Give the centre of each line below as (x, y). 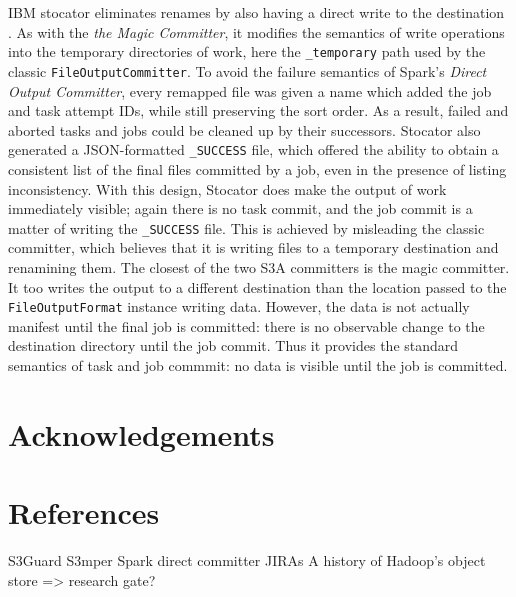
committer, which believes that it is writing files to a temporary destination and (253, 247)
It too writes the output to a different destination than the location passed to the (257, 286)
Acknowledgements (141, 433)
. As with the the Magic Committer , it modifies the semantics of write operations (256, 31)
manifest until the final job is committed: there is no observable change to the (246, 325)
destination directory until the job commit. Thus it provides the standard (233, 345)
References (84, 512)
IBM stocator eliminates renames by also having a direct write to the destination (256, 12)
